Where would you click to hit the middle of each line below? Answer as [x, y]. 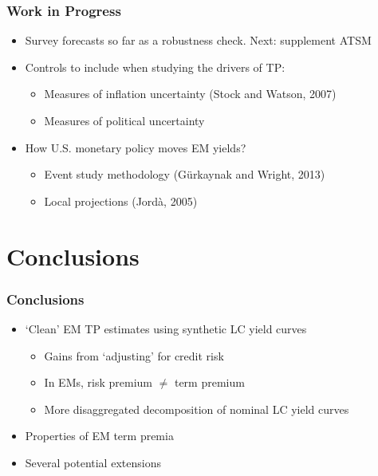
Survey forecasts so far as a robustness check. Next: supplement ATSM [198, 40]
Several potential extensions [93, 462]
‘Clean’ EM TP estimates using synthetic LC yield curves [166, 328]
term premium [209, 382]
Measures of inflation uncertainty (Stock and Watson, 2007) [190, 94]
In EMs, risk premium [98, 382]
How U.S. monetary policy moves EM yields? [136, 147]
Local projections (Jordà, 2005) [121, 201]
